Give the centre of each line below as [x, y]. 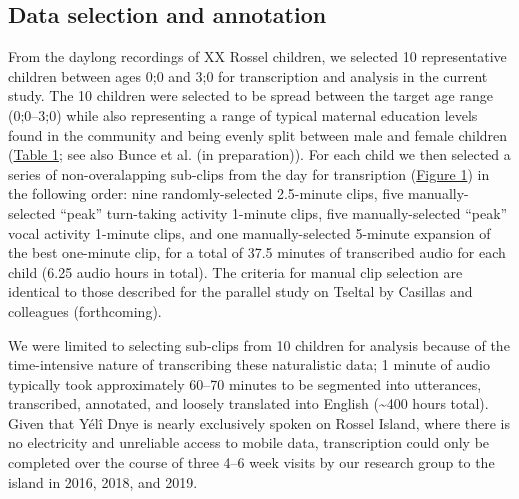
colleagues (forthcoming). [85, 310]
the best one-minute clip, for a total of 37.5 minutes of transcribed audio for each [257, 252]
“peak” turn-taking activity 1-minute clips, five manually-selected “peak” [284, 212]
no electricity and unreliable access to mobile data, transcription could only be [249, 442]
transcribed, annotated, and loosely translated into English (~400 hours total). [248, 403]
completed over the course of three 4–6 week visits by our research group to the [251, 462]
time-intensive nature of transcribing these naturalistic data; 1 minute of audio [249, 364]
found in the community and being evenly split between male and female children [258, 134]
